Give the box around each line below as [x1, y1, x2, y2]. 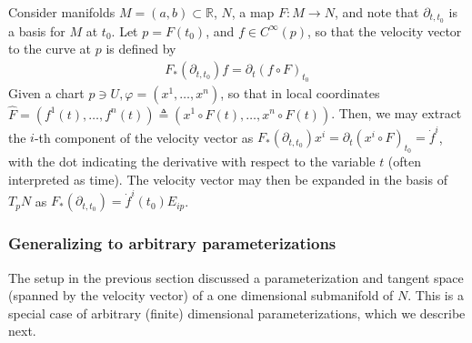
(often [387, 152, 422, 171]
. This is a [407, 286, 464, 305]
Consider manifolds [8, 3, 115, 21]
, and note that [334, 3, 419, 21]
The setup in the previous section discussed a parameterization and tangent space [8, 267, 464, 287]
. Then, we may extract [331, 104, 462, 123]
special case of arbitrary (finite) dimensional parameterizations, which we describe [8, 303, 466, 322]
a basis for [8, 21, 65, 40]
